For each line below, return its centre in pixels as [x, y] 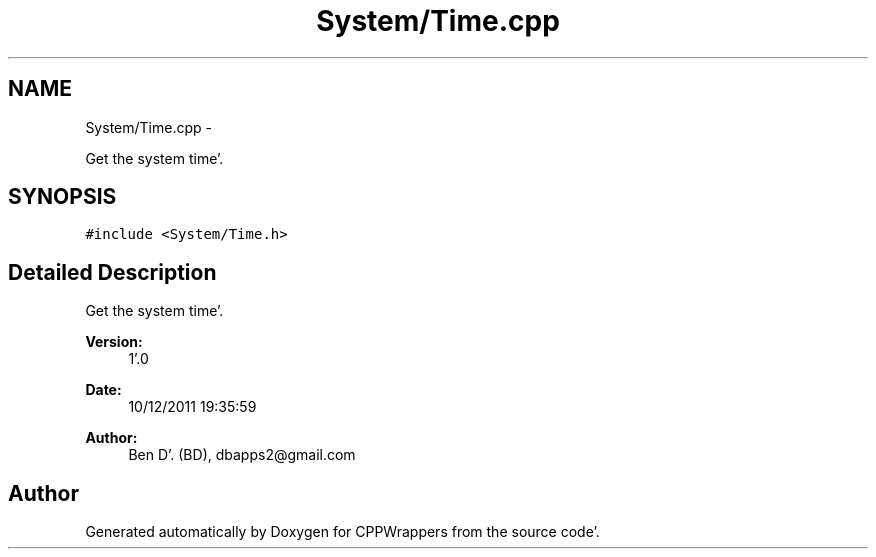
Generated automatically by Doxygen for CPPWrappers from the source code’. [342, 532]
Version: [114, 342]
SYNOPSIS [62, 197]
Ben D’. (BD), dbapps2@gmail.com [242, 455]
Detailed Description [112, 272]
